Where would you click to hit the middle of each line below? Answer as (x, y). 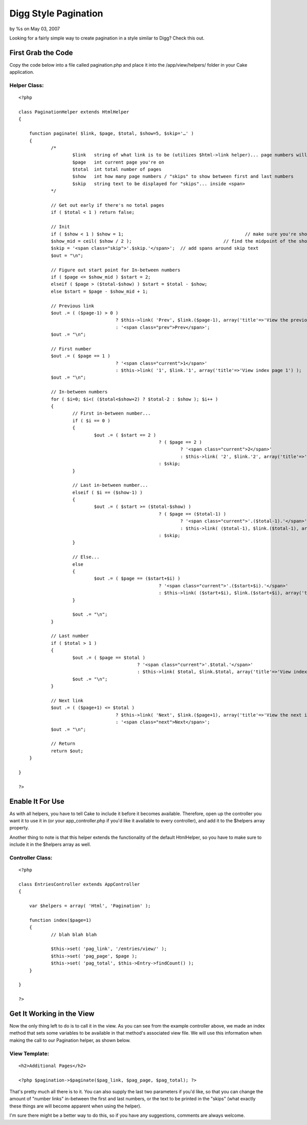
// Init (60, 227)
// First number (71, 349)
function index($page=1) (60, 920)
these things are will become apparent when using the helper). (75, 1106)
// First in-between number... (112, 413)
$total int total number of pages (117, 170)
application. (22, 72)
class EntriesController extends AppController (79, 884)
